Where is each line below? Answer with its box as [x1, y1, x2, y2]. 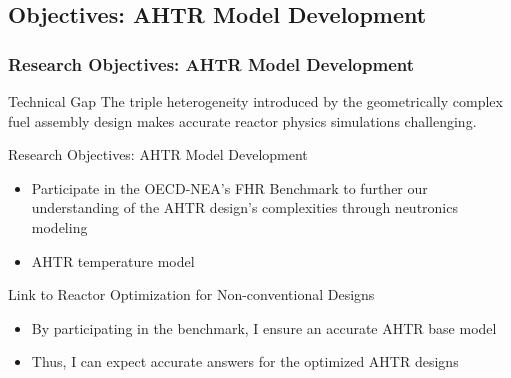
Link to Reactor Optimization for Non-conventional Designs [8, 284, 375, 305]
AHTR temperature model [31, 250, 195, 271]
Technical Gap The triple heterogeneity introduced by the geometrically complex [8, 91, 503, 111]
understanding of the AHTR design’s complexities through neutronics [31, 197, 458, 218]
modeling [31, 216, 88, 237]
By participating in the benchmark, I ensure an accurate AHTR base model [31, 317, 497, 338]
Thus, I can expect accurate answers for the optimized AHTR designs [31, 351, 459, 372]
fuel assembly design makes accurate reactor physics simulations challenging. [8, 110, 477, 131]
